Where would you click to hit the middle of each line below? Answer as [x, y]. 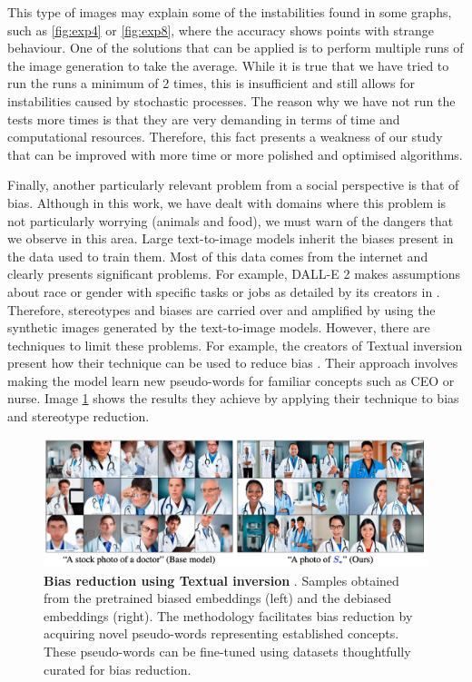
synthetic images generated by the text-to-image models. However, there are [219, 327]
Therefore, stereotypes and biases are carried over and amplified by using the [221, 309]
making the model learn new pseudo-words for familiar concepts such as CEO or [231, 380]
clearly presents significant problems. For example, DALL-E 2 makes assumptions [234, 274]
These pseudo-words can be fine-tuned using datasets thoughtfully [227, 652]
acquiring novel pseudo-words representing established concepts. [221, 633]
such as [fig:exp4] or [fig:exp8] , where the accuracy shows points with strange [221, 30]
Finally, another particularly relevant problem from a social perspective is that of [233, 185]
